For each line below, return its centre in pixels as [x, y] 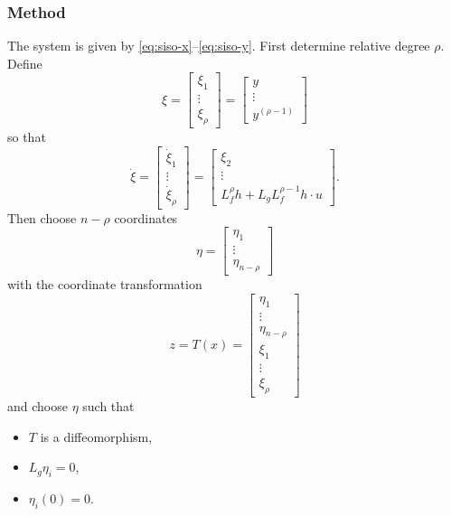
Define [25, 63]
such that [108, 406]
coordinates [146, 217]
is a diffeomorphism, [96, 436]
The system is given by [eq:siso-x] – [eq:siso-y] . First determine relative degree [219, 46]
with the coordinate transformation [105, 284]
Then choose [42, 217]
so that [27, 137]
